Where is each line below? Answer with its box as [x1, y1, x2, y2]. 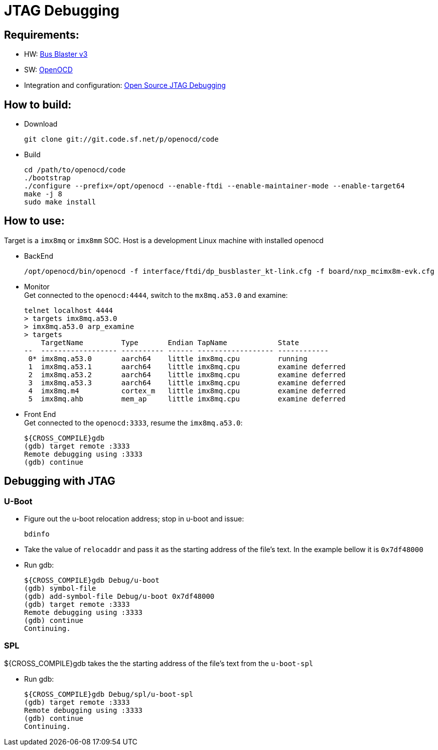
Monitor [24, 282, 50, 291]
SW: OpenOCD [24, 65, 73, 74]
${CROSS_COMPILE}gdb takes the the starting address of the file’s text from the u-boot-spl [4, 659, 314, 668]
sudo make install [24, 198, 96, 206]
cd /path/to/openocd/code [24, 166, 126, 174]
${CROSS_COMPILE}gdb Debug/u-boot [24, 576, 160, 585]
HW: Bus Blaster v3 [24, 50, 88, 59]
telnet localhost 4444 [24, 306, 113, 314]
